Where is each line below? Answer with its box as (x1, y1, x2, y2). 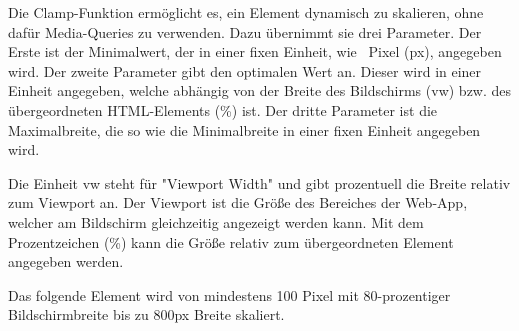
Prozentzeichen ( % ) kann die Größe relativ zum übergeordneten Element (8, 231, 454, 252)
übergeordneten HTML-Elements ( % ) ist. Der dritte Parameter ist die (8, 99, 438, 120)
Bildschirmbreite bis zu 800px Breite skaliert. (8, 304, 285, 325)
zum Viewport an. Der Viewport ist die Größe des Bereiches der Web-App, (8, 192, 468, 213)
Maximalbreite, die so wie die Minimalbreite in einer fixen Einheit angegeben (8, 119, 481, 140)
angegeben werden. (8, 251, 124, 272)
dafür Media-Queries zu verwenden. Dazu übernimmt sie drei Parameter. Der (8, 21, 482, 42)
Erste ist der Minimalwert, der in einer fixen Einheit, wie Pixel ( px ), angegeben (8, 41, 502, 62)
